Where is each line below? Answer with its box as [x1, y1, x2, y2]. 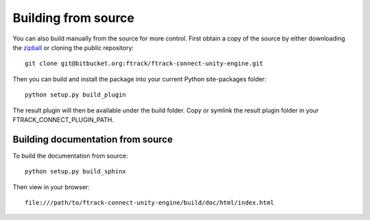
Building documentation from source [12, 134, 173, 145]
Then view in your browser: [12, 182, 90, 191]
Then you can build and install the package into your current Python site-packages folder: [12, 75, 267, 83]
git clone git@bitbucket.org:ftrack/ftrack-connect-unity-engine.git [25, 60, 264, 68]
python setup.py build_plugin [25, 91, 127, 99]
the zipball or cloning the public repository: [12, 43, 134, 51]
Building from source [12, 10, 135, 25]
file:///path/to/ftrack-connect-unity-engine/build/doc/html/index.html [25, 199, 274, 206]
